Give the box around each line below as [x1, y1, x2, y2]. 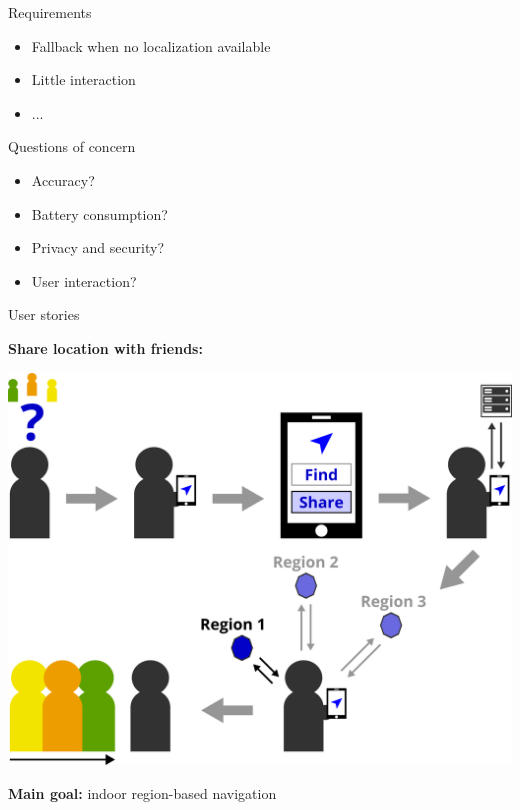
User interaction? [31, 270, 137, 291]
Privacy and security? [31, 237, 164, 258]
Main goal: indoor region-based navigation [8, 782, 277, 803]
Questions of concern [8, 136, 136, 157]
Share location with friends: [8, 337, 203, 358]
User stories [8, 304, 80, 325]
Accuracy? [31, 169, 95, 190]
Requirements [8, 2, 92, 22]
